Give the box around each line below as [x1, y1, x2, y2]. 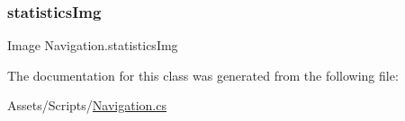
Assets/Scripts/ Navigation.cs [7, 96, 166, 115]
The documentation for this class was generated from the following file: [7, 65, 399, 84]
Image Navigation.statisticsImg [7, 36, 178, 55]
